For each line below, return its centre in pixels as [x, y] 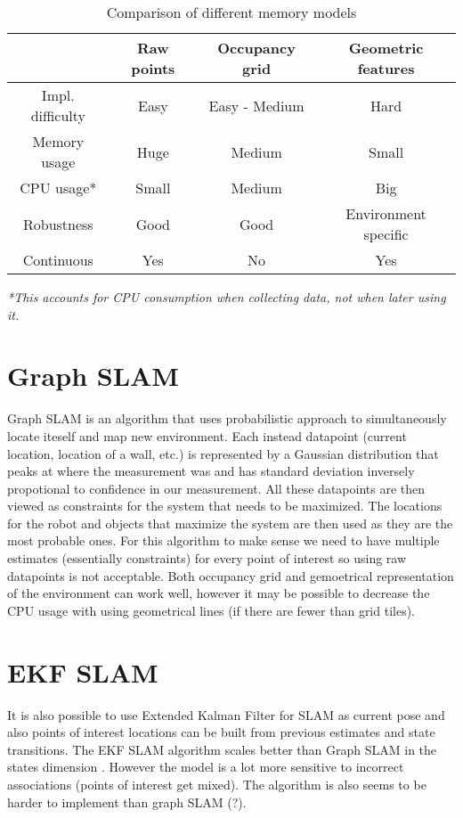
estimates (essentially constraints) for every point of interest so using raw [207, 558]
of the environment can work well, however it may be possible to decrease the [219, 593]
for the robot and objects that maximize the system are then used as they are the [230, 523]
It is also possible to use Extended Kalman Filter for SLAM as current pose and [226, 714]
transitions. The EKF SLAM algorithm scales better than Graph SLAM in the [222, 749]
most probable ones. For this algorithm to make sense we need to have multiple [223, 540]
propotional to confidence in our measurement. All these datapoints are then [216, 488]
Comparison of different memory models [231, 12]
